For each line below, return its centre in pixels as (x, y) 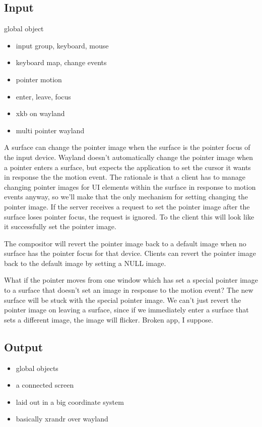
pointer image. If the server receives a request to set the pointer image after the (127, 206)
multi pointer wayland (50, 130)
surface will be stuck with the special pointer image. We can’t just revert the (123, 300)
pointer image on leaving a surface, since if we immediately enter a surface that (126, 310)
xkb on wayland (40, 113)
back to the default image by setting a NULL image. (85, 263)
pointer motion (39, 79)
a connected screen (45, 385)
